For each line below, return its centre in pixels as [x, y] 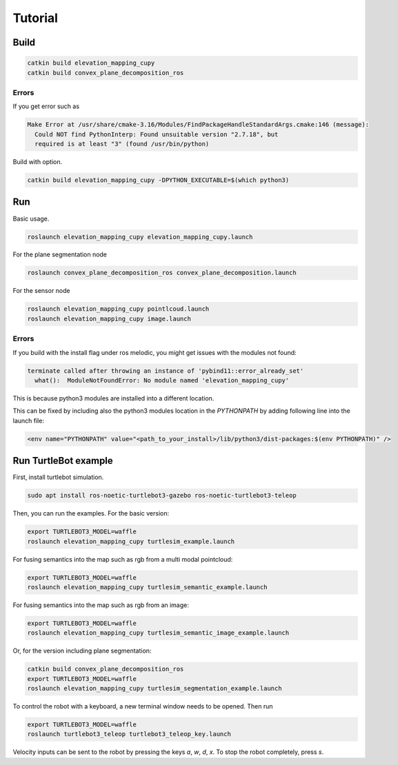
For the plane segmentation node [60, 254]
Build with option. [38, 162]
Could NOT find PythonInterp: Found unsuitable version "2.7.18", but [157, 134]
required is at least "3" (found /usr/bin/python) [122, 144]
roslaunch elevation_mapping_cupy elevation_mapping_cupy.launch [140, 237]
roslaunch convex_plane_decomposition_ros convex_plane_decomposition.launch [162, 273]
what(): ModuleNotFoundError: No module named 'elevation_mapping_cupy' [162, 380]
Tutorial [36, 18]
